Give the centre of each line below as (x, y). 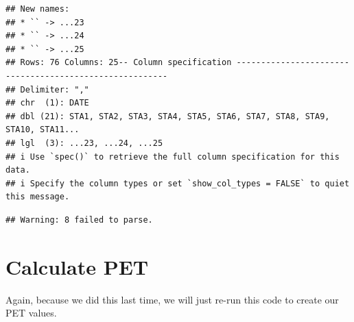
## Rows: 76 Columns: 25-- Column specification (119, 63)
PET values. (31, 313)
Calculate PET (77, 266)
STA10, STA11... (43, 130)
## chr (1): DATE (47, 103)
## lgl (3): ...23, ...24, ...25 (84, 143)
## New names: (38, 9)
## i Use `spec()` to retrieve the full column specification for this (173, 157)
